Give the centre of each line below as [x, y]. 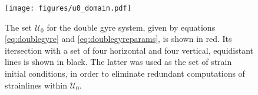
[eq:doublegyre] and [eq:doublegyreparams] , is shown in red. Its [118, 39]
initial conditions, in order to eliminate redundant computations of [125, 73]
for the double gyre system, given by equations [131, 27]
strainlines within [36, 85]
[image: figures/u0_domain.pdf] [68, 8]
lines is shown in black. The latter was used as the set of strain [118, 62]
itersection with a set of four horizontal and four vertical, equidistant [129, 50]
